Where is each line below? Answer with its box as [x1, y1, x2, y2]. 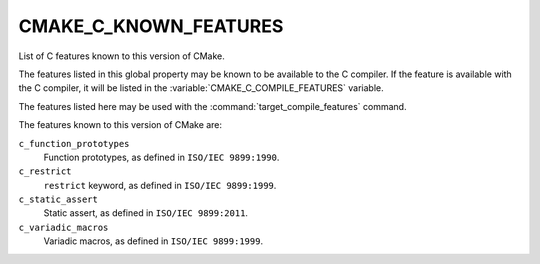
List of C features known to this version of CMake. [18, 50, 225, 62]
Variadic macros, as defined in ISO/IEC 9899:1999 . [43, 235, 264, 247]
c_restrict [18, 166, 72, 177]
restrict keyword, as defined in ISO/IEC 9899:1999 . [43, 179, 277, 191]
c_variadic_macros [18, 221, 109, 233]
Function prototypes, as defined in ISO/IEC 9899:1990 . [43, 151, 280, 163]
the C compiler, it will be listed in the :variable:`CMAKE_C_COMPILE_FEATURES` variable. [18, 82, 384, 94]
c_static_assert [18, 194, 99, 205]
